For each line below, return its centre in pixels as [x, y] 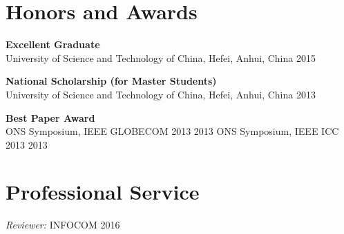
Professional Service [103, 192]
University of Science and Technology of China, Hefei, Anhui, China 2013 [161, 94]
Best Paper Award [50, 117]
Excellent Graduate [53, 44]
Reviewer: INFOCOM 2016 [63, 225]
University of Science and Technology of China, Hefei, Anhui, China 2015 [161, 57]
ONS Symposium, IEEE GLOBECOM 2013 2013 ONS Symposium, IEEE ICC [172, 131]
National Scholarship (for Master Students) [111, 81]
